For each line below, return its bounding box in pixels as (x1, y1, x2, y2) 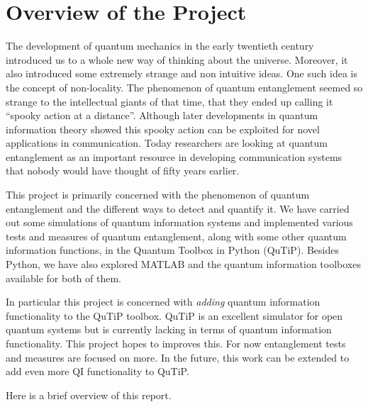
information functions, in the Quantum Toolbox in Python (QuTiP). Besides (6, 242, 339, 257)
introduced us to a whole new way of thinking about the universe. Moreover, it (6, 52, 348, 67)
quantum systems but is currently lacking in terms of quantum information (6, 322, 332, 337)
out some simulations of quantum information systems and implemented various (6, 215, 353, 230)
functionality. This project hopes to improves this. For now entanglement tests (6, 336, 346, 350)
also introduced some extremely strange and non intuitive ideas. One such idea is (6, 66, 358, 81)
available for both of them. (6, 270, 122, 285)
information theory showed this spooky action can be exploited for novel (6, 121, 320, 136)
